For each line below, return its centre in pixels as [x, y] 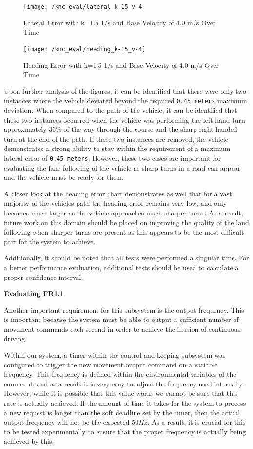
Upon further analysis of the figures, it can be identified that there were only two [125, 91]
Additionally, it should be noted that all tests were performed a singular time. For [126, 258]
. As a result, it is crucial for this [196, 422]
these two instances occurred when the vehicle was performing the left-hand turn [125, 119]
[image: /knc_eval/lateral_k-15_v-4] [85, 7]
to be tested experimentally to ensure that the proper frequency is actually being [125, 431]
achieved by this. [29, 441]
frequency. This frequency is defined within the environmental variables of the [120, 374]
